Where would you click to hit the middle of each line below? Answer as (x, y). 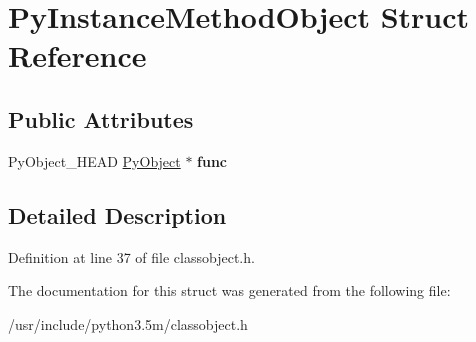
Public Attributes (101, 118)
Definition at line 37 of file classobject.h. (131, 256)
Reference (77, 55)
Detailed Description (117, 214)
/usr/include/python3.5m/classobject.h (128, 323)
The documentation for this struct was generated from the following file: (229, 290)
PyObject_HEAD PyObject (94, 160)
